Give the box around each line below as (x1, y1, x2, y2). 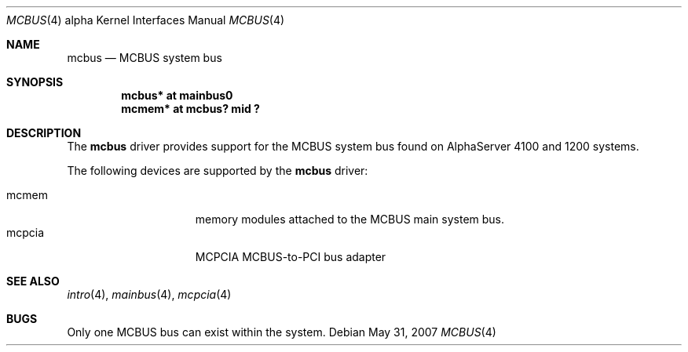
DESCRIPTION (6, 126, 82, 140)
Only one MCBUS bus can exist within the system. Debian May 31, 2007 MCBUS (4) (67, 325, 496, 339)
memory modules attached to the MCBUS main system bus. (195, 212, 505, 226)
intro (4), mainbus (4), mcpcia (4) (67, 288, 232, 301)
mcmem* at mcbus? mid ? (121, 102, 260, 115)
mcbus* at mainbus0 (121, 89, 233, 102)
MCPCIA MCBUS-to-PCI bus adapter (195, 250, 386, 263)
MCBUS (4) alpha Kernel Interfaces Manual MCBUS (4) (6, 13, 285, 27)
